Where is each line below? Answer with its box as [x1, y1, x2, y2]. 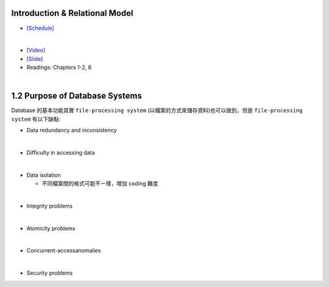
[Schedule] [26, 24, 54, 32]
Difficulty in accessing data [26, 149, 95, 156]
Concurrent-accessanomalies [26, 247, 101, 254]
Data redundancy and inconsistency [26, 127, 117, 134]
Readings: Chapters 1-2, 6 [26, 64, 92, 71]
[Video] [26, 46, 46, 54]
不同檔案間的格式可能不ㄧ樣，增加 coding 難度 [41, 180, 158, 187]
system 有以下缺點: [11, 115, 61, 122]
